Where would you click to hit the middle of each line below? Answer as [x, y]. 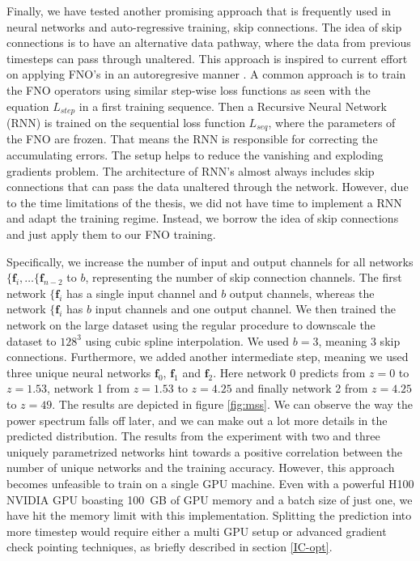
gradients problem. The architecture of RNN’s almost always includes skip [191, 170]
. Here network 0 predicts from [289, 372]
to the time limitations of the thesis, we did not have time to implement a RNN [204, 202]
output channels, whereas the [302, 293]
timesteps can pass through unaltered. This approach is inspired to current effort [207, 58]
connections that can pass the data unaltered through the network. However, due [208, 187]
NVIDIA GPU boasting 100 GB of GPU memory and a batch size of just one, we [210, 499]
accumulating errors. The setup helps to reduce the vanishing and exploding [195, 155]
